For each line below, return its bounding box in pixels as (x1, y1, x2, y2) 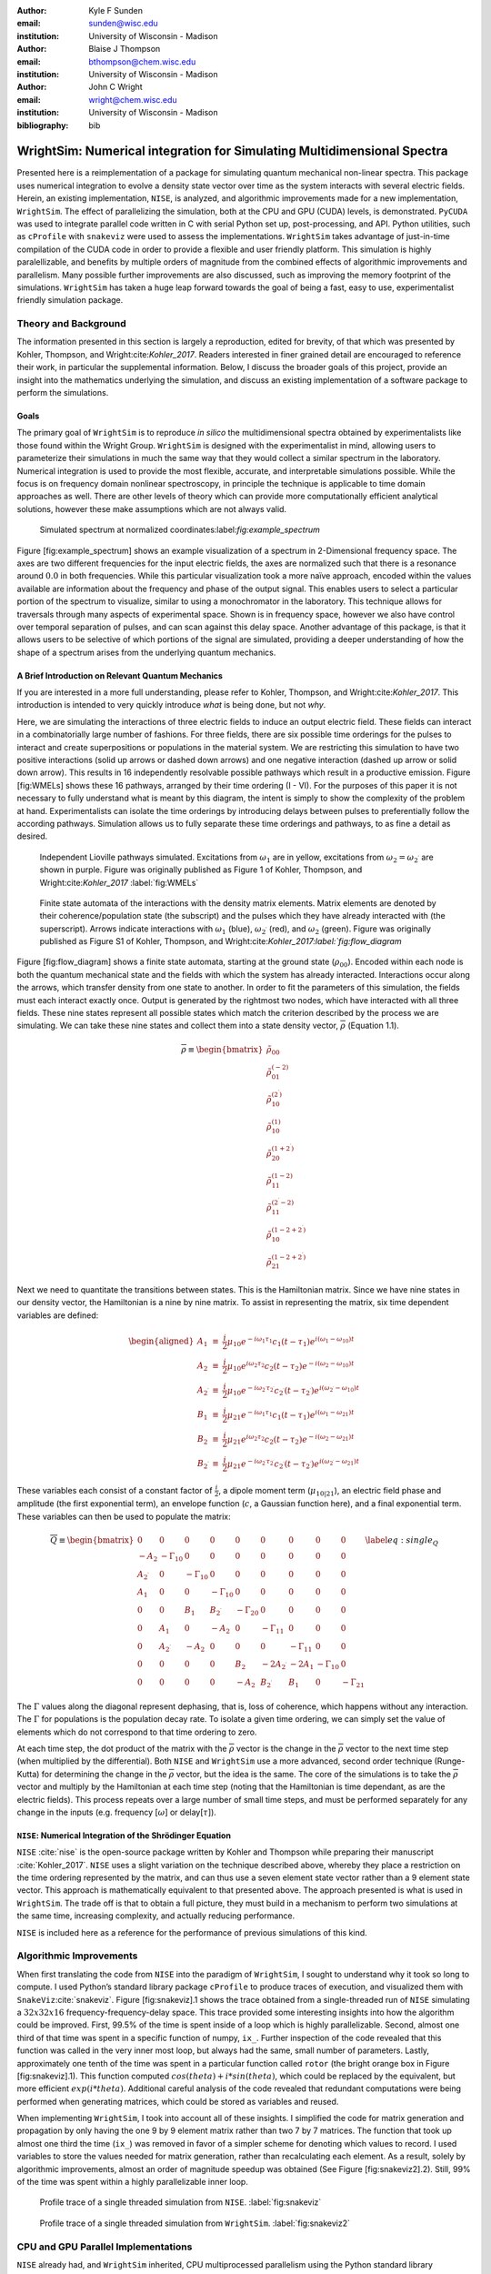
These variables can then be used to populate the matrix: (16, 1511, 231, 1522)
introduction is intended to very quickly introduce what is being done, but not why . (16, 699, 326, 710)
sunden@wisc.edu (88, 18, 158, 29)
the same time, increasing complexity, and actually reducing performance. (16, 1910, 296, 1921)
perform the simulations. (16, 387, 109, 398)
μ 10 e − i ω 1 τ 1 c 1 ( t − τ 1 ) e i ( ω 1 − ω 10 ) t (227, 1334, 355, 1349)
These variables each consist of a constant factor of (16, 1484, 213, 1495)
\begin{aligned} (128, 1336, 195, 1346)
